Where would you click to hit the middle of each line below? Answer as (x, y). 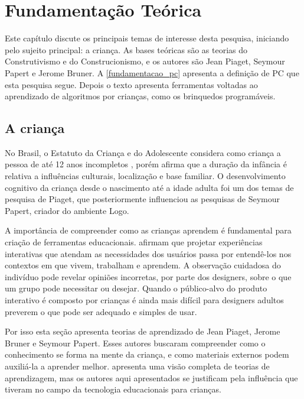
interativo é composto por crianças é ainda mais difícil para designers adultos (144, 300)
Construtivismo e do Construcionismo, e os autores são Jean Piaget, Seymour (145, 61)
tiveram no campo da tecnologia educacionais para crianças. (113, 389)
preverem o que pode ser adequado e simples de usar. (101, 311)
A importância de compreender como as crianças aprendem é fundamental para (148, 230)
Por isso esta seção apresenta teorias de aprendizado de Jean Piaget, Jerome (143, 331)
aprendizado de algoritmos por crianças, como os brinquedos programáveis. (140, 96)
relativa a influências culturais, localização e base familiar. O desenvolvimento (145, 176)
